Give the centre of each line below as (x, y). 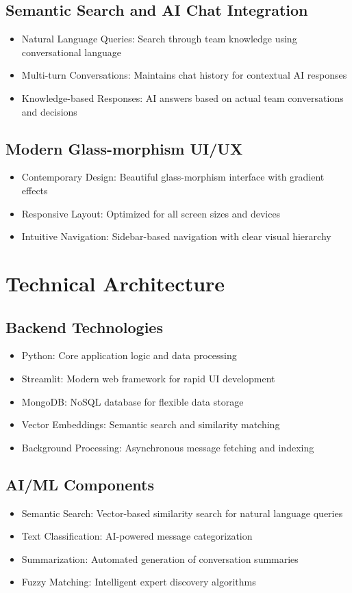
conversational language (71, 52)
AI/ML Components (80, 484)
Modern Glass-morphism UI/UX (124, 148)
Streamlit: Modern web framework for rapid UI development (148, 378)
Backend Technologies (84, 327)
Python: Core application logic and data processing (129, 355)
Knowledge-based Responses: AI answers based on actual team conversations (183, 97)
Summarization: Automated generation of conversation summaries (160, 558)
